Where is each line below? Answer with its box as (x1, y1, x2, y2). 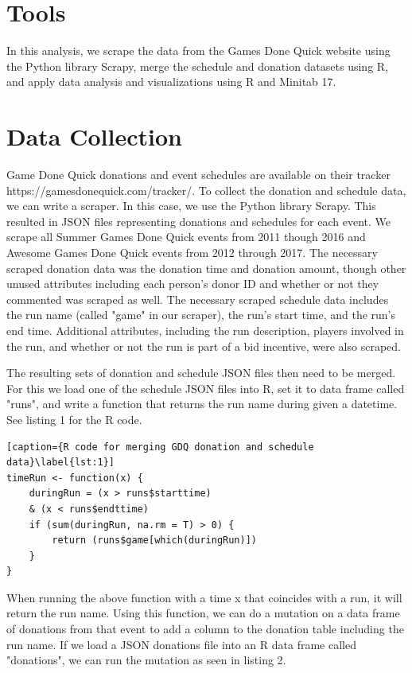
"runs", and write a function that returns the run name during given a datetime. (6, 395, 398, 412)
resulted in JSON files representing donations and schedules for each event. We (6, 212, 391, 229)
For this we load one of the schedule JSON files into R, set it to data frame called (6, 379, 405, 396)
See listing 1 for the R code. (6, 410, 142, 427)
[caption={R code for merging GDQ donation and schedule (6, 441, 314, 453)
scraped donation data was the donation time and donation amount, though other (6, 259, 406, 276)
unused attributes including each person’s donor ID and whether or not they (6, 275, 379, 292)
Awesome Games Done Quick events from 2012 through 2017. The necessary (6, 244, 378, 260)
